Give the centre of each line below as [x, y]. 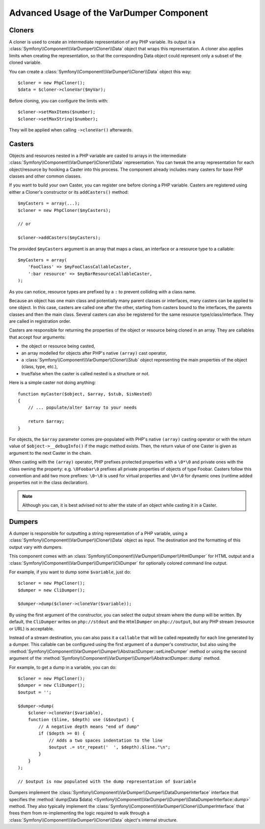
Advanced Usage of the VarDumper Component [109, 13]
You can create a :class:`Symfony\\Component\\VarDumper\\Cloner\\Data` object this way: [100, 72]
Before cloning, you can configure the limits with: [59, 101]
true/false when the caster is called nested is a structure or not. [85, 373]
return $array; [46, 421]
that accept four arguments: [37, 337]
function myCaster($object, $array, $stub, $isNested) [85, 394]
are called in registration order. [40, 321]
